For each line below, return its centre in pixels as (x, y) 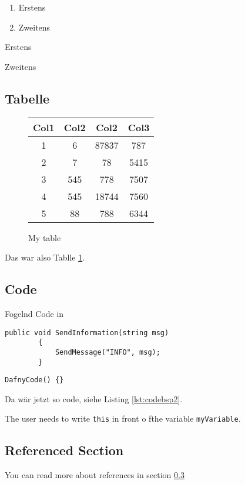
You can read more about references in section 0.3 (95, 475)
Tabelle (27, 98)
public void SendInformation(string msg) (87, 333)
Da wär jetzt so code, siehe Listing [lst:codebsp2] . (94, 398)
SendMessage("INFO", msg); (108, 352)
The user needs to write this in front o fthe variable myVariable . (123, 418)
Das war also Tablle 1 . (45, 257)
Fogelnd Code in (34, 313)
